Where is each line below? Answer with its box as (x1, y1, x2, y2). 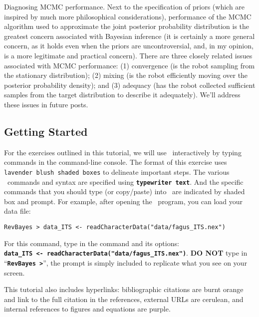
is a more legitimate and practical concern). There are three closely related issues (4, 50, 253, 60)
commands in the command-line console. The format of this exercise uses (4, 157, 227, 167)
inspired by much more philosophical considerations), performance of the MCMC (4, 11, 252, 21)
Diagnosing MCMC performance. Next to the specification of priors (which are (4, 1, 245, 11)
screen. (4, 267, 25, 278)
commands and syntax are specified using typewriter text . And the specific (7, 176, 244, 187)
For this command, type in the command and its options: (4, 238, 179, 248)
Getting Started (4, 123, 88, 139)
